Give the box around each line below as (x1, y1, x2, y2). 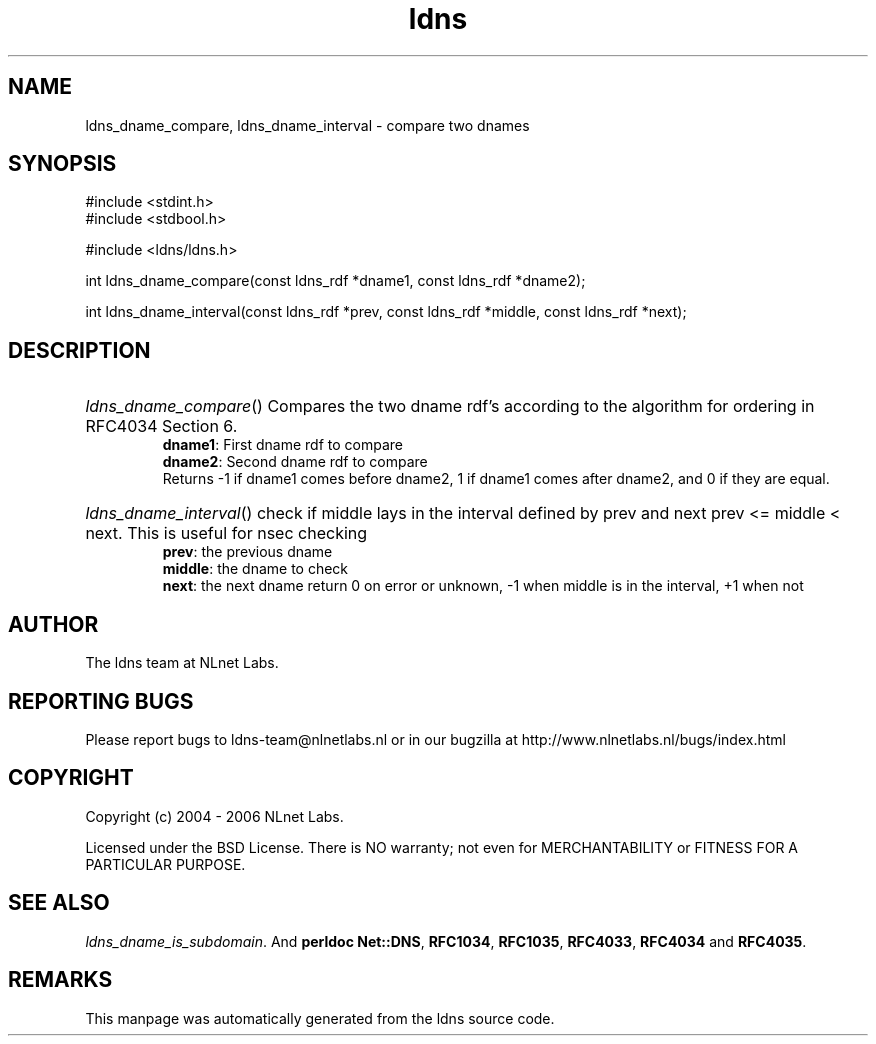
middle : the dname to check (162, 560, 349, 578)
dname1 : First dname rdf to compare (162, 436, 403, 454)
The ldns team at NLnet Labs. (85, 654, 279, 672)
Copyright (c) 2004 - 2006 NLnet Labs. (85, 807, 344, 825)
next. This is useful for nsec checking (85, 523, 368, 544)
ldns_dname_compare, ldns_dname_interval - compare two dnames (85, 116, 530, 134)
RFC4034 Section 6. (85, 416, 238, 437)
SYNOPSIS (8, 151, 117, 177)
